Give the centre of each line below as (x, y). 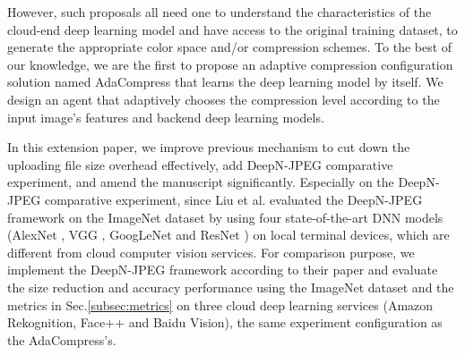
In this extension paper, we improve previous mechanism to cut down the (209, 147)
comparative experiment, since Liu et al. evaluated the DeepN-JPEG (233, 199)
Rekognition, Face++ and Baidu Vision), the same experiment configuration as (225, 322)
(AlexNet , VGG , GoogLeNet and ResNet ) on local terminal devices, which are (228, 235)
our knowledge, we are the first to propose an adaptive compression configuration (230, 64)
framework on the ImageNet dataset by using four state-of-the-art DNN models (225, 217)
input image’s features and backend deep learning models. (166, 117)
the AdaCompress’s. (62, 339)
